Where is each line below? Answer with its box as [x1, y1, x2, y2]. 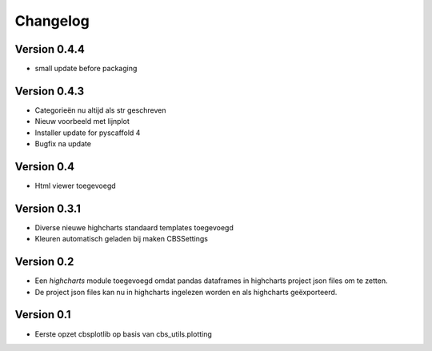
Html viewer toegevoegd [34, 181, 116, 191]
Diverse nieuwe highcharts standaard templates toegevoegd [34, 222, 234, 232]
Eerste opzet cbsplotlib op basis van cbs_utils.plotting [34, 329, 212, 339]
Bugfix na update [34, 139, 92, 149]
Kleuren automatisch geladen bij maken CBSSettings [34, 234, 208, 244]
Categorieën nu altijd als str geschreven [34, 105, 166, 115]
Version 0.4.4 [14, 42, 86, 56]
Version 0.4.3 [14, 84, 84, 98]
